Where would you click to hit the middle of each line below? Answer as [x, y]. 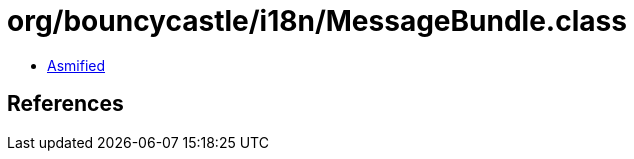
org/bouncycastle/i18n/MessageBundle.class [317, 21]
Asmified [76, 65]
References [65, 104]
